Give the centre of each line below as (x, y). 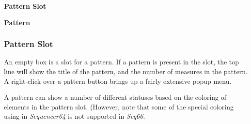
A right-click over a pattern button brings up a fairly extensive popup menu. (118, 81)
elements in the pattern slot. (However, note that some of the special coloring (119, 106)
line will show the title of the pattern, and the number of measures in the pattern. (126, 71)
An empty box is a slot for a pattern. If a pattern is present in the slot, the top (122, 62)
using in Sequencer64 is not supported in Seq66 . (75, 116)
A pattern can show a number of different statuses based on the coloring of (115, 97)
